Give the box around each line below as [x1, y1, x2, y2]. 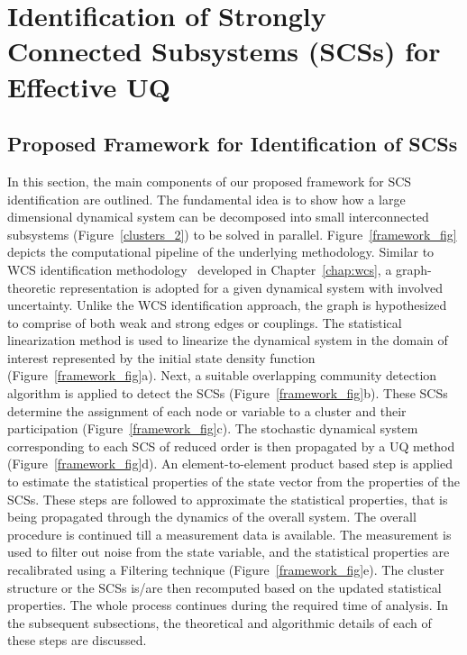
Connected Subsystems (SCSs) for [7, 32, 441, 69]
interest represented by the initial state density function [7, 348, 316, 367]
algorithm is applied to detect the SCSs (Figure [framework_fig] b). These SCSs [7, 384, 448, 403]
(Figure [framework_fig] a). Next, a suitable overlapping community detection [7, 366, 437, 385]
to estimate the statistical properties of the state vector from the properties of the [7, 472, 460, 491]
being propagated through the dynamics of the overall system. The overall [7, 507, 417, 526]
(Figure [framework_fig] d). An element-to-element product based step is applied [7, 454, 453, 473]
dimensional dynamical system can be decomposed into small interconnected [7, 207, 429, 226]
